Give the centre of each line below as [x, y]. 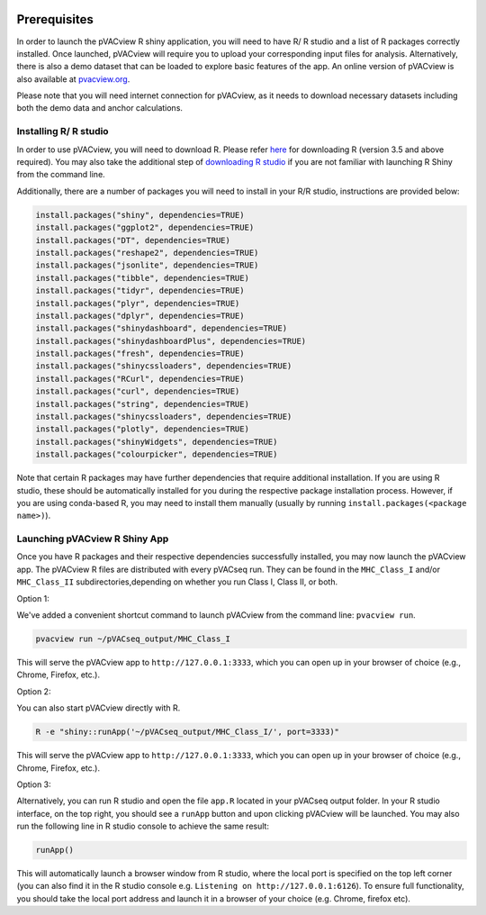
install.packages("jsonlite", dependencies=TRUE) [147, 265]
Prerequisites [55, 19]
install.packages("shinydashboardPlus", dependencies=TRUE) [171, 341]
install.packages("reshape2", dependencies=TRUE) [147, 253]
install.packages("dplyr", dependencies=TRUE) [140, 316]
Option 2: [34, 691]
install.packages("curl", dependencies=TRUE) [138, 391]
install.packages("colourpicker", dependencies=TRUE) [157, 454]
